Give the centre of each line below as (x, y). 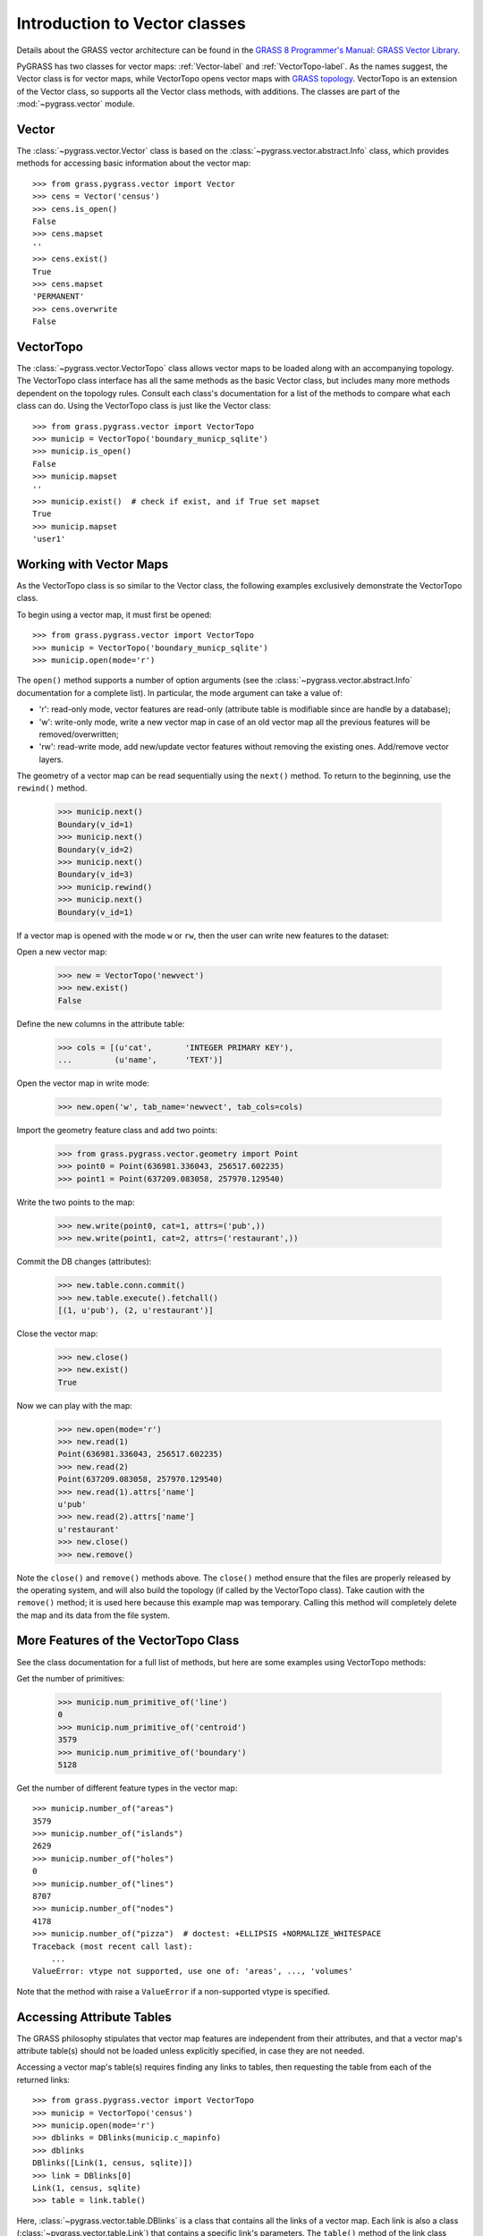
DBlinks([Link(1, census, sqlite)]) (113, 2163)
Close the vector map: (57, 1334)
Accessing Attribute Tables (94, 2017)
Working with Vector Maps (93, 564)
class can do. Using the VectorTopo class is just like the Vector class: (144, 406)
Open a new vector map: (62, 952)
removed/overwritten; (79, 734)
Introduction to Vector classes (131, 23)
